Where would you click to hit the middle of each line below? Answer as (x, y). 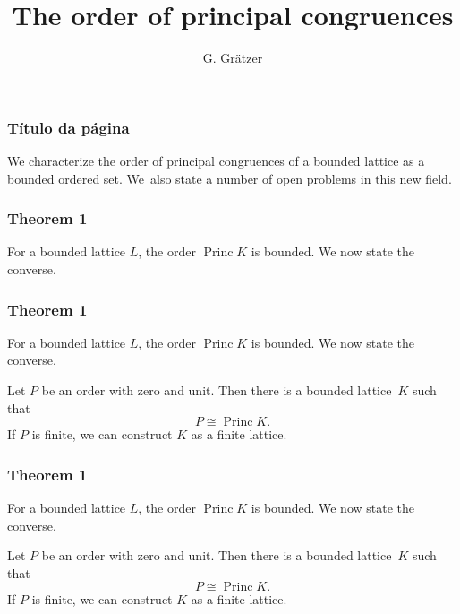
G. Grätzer (233, 58)
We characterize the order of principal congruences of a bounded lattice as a (216, 161)
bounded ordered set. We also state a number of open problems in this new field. (230, 178)
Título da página (68, 127)
